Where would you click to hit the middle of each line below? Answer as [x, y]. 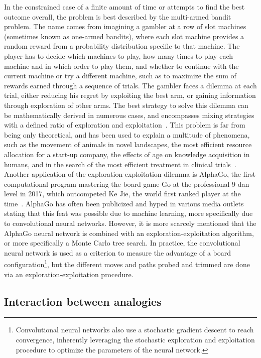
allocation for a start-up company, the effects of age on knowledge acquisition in [127, 154]
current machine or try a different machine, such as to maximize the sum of [120, 76]
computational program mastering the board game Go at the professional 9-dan [127, 184]
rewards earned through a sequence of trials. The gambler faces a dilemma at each [130, 85]
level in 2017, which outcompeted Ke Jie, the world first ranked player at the [122, 194]
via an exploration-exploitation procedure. [69, 274]
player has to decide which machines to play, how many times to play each [118, 55]
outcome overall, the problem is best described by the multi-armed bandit [118, 16]
